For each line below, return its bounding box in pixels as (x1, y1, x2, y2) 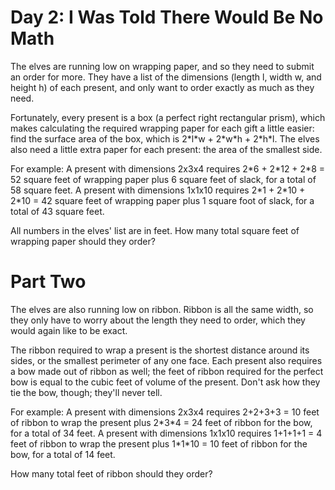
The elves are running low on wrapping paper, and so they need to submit (10, 60, 315, 72)
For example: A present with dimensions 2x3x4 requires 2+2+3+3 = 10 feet (10, 406, 320, 418)
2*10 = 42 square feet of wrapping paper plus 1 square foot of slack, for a (10, 194, 315, 206)
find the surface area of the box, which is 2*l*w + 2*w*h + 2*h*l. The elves (10, 132, 320, 145)
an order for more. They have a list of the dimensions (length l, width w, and (10, 71, 322, 83)
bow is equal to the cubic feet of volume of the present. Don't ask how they (10, 376, 321, 388)
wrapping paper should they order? (10, 235, 156, 247)
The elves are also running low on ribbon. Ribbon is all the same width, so (10, 303, 314, 315)
